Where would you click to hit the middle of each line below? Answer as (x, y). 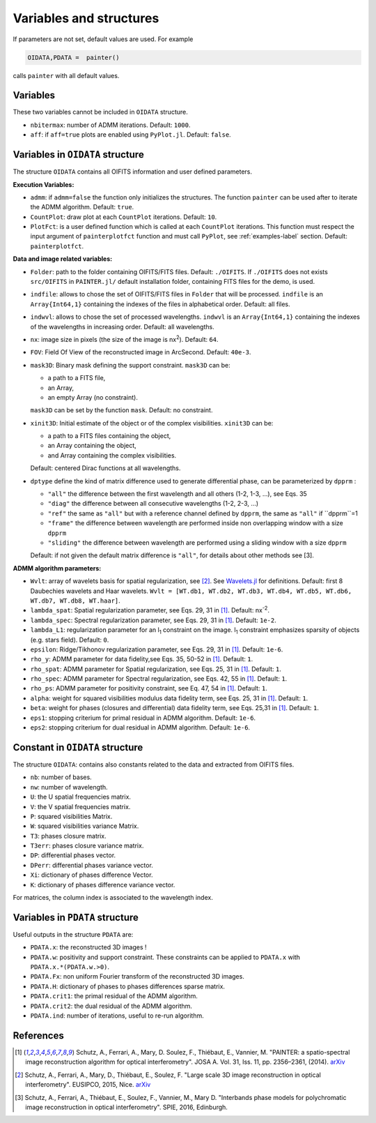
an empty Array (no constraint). (93, 397)
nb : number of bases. (61, 777)
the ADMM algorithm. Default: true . (82, 207)
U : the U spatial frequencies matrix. (81, 797)
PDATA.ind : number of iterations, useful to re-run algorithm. (117, 1016)
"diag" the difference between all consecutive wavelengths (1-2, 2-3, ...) (153, 504)
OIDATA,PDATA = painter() (73, 57)
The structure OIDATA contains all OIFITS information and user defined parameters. (133, 172)
